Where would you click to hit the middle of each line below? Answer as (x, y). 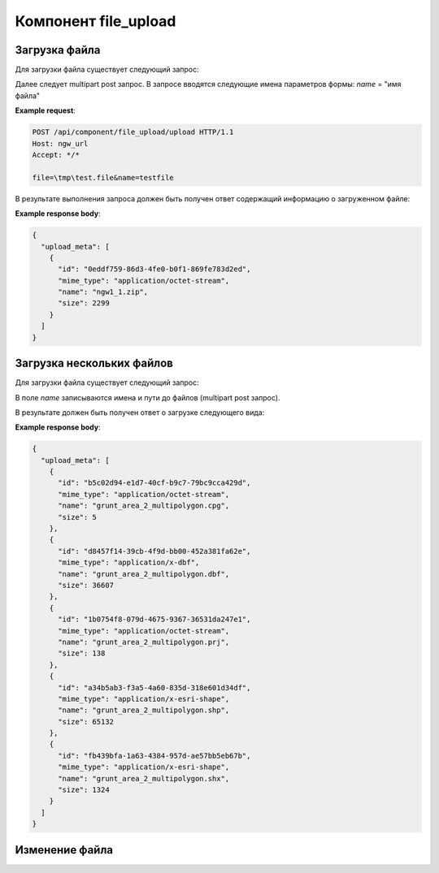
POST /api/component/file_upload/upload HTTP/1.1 (133, 132)
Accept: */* (56, 155)
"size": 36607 (86, 585)
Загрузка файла (58, 50)
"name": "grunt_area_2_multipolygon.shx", (144, 778)
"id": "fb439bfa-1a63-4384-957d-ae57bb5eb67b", (154, 756)
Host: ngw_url (60, 143)
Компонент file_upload (96, 21)
